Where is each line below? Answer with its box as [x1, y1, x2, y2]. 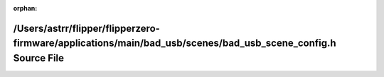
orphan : [13, 4, 38, 12]
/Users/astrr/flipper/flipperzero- [13, 22, 160, 35]
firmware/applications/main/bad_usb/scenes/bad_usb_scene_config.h [13, 37, 337, 49]
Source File [13, 52, 64, 64]
